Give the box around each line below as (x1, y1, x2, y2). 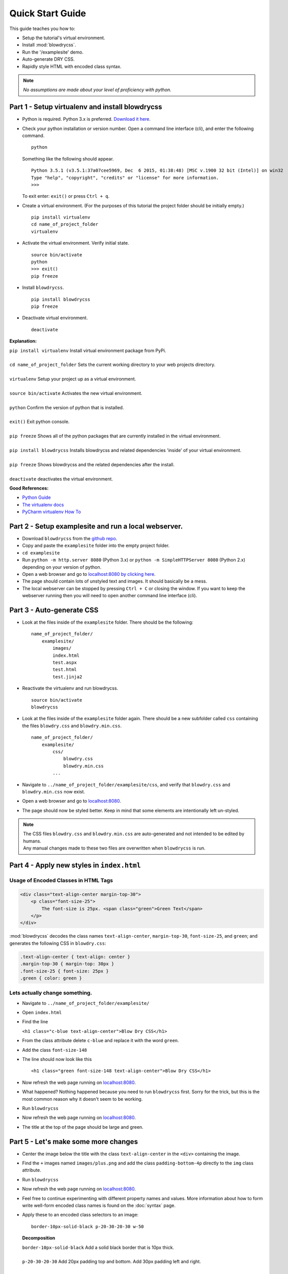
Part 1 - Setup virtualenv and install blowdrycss (9, 102, 162, 112)
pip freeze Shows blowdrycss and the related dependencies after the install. (9, 461, 175, 467)
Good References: (9, 485, 49, 491)
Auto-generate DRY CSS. (22, 56, 75, 62)
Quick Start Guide (9, 8, 87, 19)
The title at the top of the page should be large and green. (22, 1124, 143, 1130)
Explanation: (9, 338, 37, 344)
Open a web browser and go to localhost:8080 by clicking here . (22, 571, 156, 577)
